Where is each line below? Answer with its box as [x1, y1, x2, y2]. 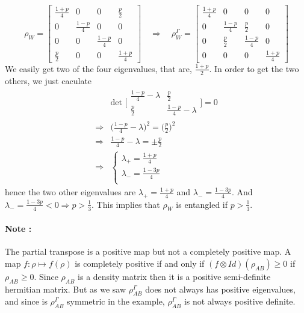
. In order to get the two [209, 62, 299, 74]
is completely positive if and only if [75, 257, 205, 269]
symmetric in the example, [67, 295, 165, 308]
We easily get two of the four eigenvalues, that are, [5, 62, 192, 74]
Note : [5, 222, 32, 235]
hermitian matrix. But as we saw [5, 282, 126, 295]
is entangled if [176, 198, 228, 210]
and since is [5, 295, 48, 308]
